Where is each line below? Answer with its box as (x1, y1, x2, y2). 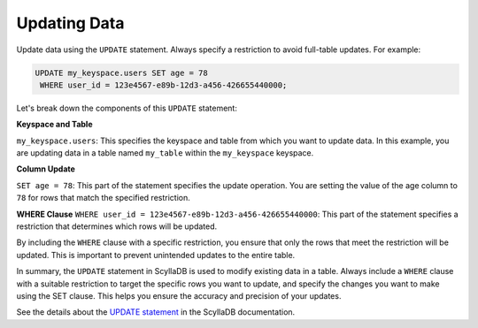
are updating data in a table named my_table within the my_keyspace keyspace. (16, 148, 314, 158)
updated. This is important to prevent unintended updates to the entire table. (16, 249, 296, 260)
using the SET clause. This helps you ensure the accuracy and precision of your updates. (16, 290, 342, 301)
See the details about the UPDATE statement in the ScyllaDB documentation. (16, 307, 296, 317)
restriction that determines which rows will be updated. (16, 221, 218, 232)
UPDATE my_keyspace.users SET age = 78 (35, 67, 208, 78)
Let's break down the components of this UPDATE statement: (16, 103, 238, 113)
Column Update (16, 164, 75, 174)
